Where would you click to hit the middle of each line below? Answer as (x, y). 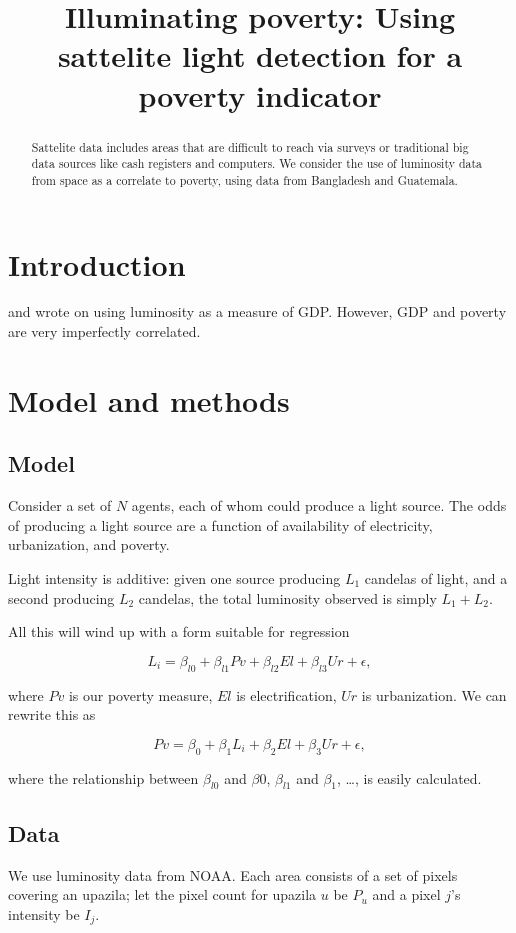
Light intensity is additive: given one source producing (174, 578)
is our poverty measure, (140, 694)
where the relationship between (103, 777)
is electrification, (286, 694)
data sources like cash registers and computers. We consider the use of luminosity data (257, 163)
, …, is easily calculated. (409, 777)
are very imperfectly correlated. (104, 331)
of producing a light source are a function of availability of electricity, (220, 524)
